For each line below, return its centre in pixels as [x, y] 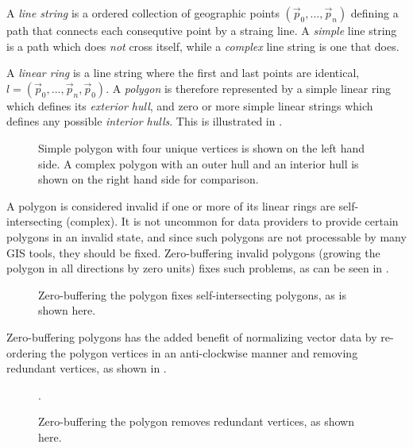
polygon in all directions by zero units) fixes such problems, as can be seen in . [198, 268]
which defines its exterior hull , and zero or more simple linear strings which [190, 105]
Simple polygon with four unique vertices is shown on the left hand [202, 147]
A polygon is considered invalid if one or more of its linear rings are [171, 205]
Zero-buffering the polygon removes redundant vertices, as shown [196, 421]
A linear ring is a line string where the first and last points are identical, [183, 73]
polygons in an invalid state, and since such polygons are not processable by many [206, 236]
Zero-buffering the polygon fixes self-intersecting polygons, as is [192, 294]
